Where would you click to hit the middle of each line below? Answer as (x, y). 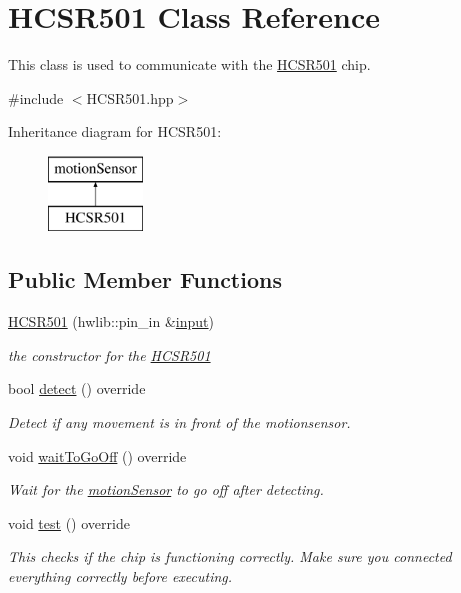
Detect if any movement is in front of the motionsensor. (179, 422)
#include (36, 97)
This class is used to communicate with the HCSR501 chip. (189, 64)
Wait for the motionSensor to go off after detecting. (166, 489)
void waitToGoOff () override (97, 455)
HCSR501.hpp (130, 97)
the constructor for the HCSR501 (109, 354)
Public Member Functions (145, 279)
